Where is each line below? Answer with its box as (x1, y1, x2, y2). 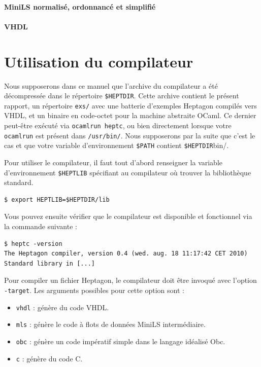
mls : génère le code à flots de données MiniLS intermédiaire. (16, 319, 206, 329)
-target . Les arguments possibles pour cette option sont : (4, 284, 184, 295)
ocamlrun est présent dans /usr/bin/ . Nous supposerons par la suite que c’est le (4, 130, 255, 140)
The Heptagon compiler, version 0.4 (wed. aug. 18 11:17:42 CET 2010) (4, 250, 248, 258)
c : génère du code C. (16, 353, 83, 363)
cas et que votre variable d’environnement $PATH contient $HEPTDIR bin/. (4, 140, 229, 151)
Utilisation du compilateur (4, 51, 193, 71)
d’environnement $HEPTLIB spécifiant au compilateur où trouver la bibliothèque (4, 167, 251, 177)
